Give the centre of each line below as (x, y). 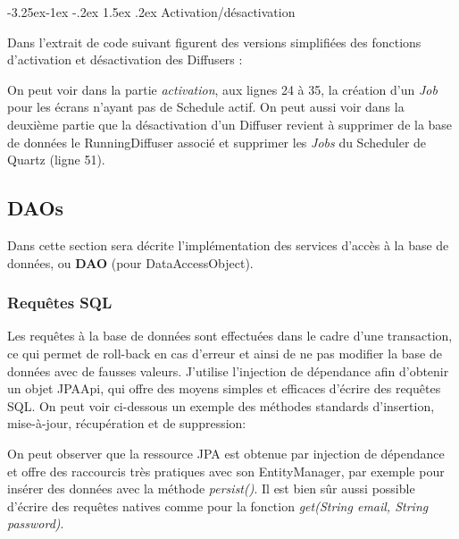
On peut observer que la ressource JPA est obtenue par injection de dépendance (226, 453)
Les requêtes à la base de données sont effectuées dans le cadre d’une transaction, (230, 336)
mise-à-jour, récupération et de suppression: (127, 423)
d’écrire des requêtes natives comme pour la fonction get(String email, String (218, 505)
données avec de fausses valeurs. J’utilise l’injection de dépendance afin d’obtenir (228, 371)
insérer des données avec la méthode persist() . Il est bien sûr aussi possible (211, 488)
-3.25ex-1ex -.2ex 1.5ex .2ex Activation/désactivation (151, 12)
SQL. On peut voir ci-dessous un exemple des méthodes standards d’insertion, (221, 405)
